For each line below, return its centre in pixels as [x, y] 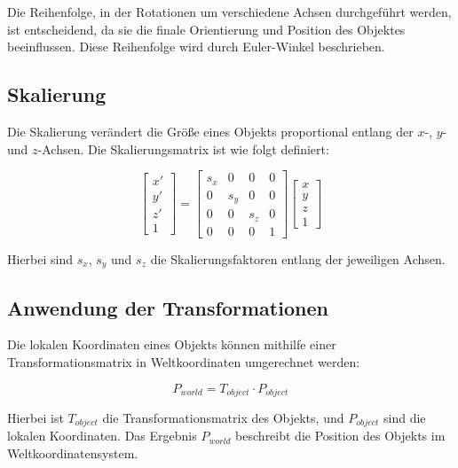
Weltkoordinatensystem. [73, 453]
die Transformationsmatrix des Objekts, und [223, 417]
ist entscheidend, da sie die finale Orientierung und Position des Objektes [206, 29]
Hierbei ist [36, 417]
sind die [404, 417]
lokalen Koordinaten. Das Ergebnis [102, 436]
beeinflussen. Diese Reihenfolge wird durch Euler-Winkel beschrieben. [196, 47]
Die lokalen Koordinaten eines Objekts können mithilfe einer [172, 344]
